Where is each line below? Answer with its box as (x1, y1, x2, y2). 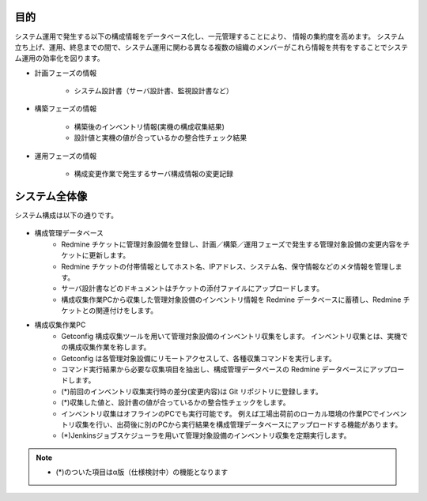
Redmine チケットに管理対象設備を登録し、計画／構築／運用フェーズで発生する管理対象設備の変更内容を (61, 239, 403, 249)
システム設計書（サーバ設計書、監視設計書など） (74, 86, 233, 96)
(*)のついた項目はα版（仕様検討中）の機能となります (55, 467, 229, 477)
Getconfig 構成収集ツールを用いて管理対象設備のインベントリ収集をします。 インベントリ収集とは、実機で (61, 331, 408, 341)
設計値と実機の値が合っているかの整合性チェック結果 (74, 133, 248, 142)
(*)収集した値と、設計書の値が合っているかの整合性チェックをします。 (61, 397, 290, 407)
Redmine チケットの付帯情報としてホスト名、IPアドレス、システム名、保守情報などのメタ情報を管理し (61, 262, 395, 271)
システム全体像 (14, 190, 88, 203)
